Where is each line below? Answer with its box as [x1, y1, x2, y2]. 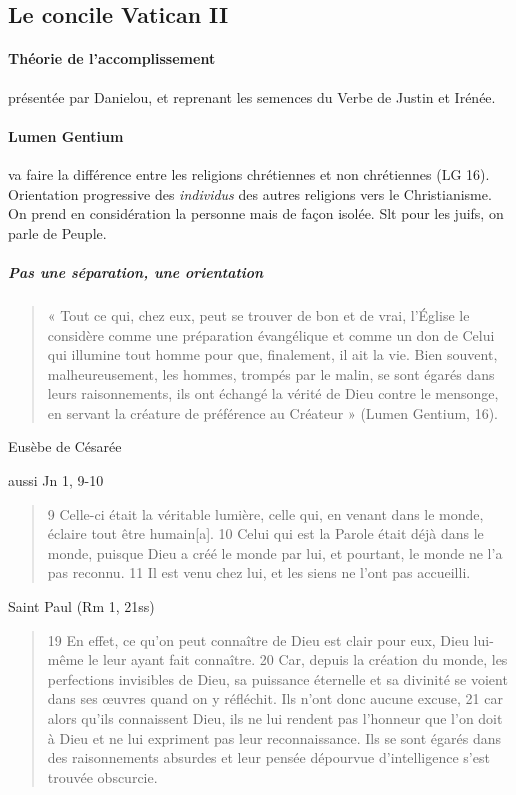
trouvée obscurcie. [47, 766, 158, 787]
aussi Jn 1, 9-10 [8, 470, 104, 491]
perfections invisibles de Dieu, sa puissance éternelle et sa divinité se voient [47, 668, 508, 689]
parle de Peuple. [8, 222, 107, 243]
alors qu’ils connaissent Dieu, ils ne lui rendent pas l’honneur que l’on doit [47, 708, 503, 728]
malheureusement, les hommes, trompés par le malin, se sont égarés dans [47, 363, 495, 384]
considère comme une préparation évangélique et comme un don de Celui [47, 324, 495, 345]
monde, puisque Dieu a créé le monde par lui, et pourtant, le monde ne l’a [47, 542, 503, 563]
